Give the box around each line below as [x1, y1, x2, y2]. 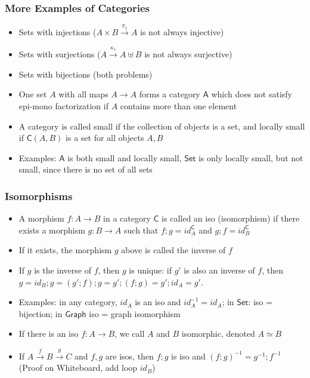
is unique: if [129, 263, 172, 276]
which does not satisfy [211, 88, 292, 100]
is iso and [170, 349, 206, 362]
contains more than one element [120, 100, 237, 112]
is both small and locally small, [67, 151, 182, 164]
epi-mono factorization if [18, 100, 108, 112]
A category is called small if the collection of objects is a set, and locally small [18, 119, 305, 132]
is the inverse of [34, 263, 91, 276]
